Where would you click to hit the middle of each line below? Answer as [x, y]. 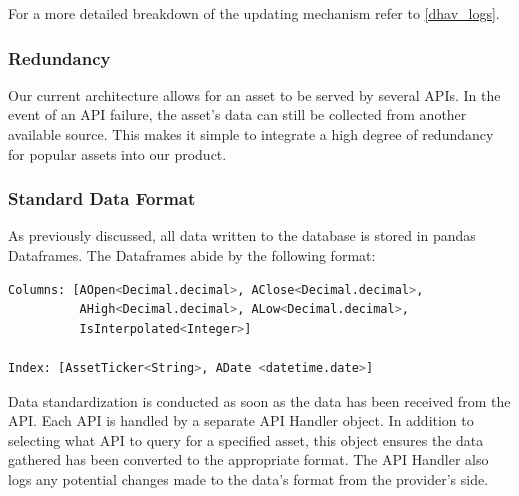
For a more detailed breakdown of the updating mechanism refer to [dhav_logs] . [254, 13]
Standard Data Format [102, 198]
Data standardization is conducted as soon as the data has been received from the [259, 400]
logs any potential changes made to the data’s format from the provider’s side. [248, 478]
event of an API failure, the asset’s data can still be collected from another [237, 114]
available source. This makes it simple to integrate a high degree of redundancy [251, 134]
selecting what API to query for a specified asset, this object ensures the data [246, 439]
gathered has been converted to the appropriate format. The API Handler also [248, 459]
